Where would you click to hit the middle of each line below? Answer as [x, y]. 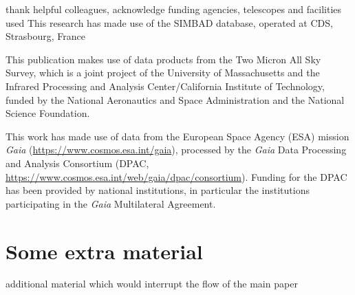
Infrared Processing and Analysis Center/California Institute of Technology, [165, 86]
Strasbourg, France [45, 36]
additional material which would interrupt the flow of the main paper [152, 284]
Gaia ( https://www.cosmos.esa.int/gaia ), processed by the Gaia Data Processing [176, 150]
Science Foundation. [48, 113]
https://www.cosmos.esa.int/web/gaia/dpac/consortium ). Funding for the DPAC [176, 176]
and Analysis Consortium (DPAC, [77, 163]
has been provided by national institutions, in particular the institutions [158, 190]
